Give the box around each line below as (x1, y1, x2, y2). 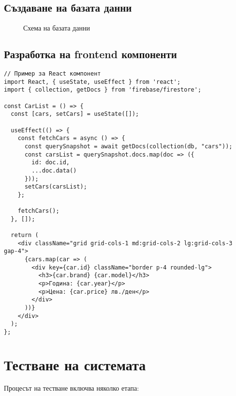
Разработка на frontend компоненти (4, 47, 177, 62)
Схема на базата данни (23, 23, 90, 33)
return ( (11, 232, 39, 239)
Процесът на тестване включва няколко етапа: (4, 382, 139, 393)
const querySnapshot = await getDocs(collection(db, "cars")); (24, 143, 233, 150)
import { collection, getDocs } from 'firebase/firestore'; (4, 86, 202, 94)
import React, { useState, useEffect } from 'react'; (4, 78, 181, 85)
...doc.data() (31, 167, 77, 174)
